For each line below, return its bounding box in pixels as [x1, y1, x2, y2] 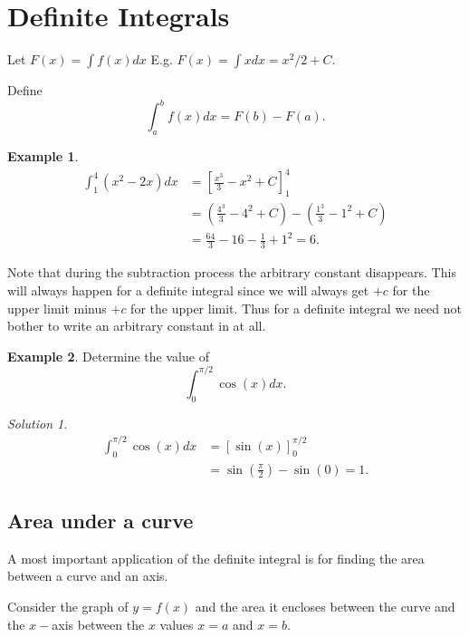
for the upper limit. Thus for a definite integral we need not [130, 298, 462, 317]
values [159, 614, 194, 633]
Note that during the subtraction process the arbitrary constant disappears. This [7, 263, 456, 282]
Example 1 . [7, 147, 79, 166]
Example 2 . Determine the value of [7, 346, 209, 365]
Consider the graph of [7, 596, 129, 615]
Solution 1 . [7, 413, 68, 432]
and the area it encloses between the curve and [195, 596, 455, 615]
